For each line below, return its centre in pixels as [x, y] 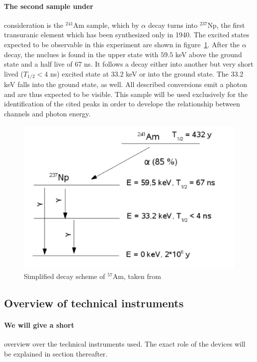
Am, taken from [137, 276]
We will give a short [39, 324]
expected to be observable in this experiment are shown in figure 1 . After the [122, 44]
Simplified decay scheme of [65, 276]
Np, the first [226, 25]
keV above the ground [209, 54]
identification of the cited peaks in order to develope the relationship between [122, 104]
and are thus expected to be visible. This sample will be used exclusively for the [126, 94]
